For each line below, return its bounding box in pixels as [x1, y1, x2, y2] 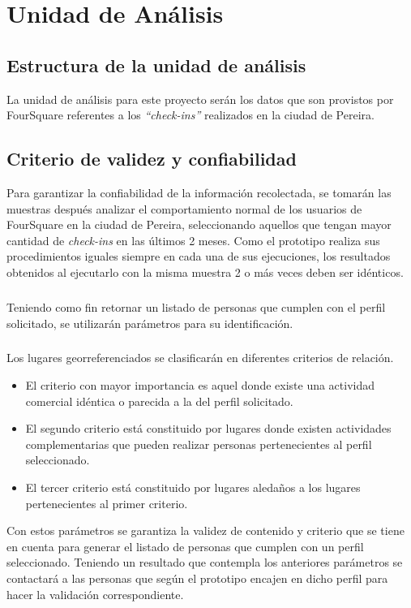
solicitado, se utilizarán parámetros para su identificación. [6, 314, 293, 331]
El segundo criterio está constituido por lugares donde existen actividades [25, 420, 392, 437]
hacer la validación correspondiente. [6, 585, 184, 602]
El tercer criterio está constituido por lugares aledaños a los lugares [25, 479, 361, 496]
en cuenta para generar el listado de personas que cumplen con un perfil [6, 537, 364, 554]
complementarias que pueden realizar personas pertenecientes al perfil [25, 435, 372, 452]
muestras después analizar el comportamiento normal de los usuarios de [6, 200, 362, 217]
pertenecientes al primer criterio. [25, 494, 188, 511]
